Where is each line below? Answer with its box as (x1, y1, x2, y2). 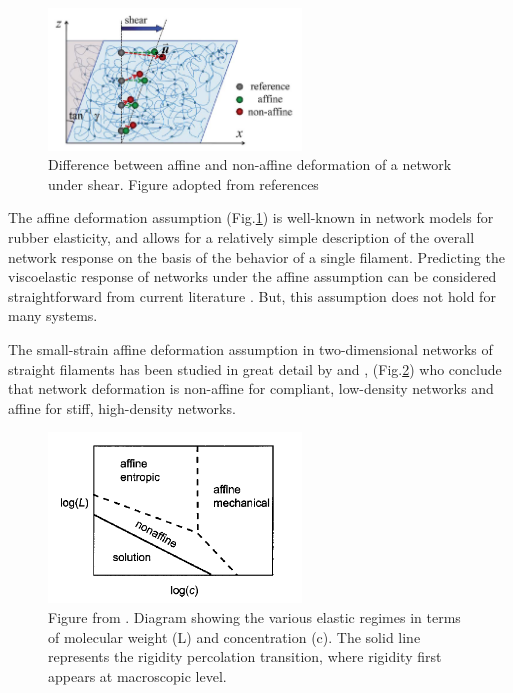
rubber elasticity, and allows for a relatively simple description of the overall (8, 226, 475, 247)
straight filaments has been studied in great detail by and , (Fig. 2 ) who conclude (8, 358, 502, 379)
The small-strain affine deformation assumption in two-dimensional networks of (8, 338, 493, 359)
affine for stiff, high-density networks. (8, 397, 236, 418)
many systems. (8, 305, 98, 326)
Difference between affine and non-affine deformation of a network (48, 154, 452, 175)
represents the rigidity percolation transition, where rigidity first (48, 646, 442, 667)
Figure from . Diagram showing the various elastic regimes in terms (48, 607, 461, 628)
